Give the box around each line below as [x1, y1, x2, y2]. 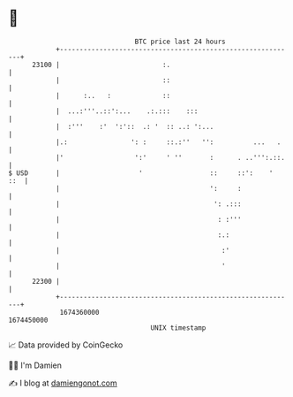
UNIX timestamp [150, 323, 207, 332]
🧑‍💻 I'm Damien [8, 360, 63, 370]
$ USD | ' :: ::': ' [8, 168, 274, 178]
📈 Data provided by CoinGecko [8, 340, 124, 350]
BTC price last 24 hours [134, 37, 226, 46]
